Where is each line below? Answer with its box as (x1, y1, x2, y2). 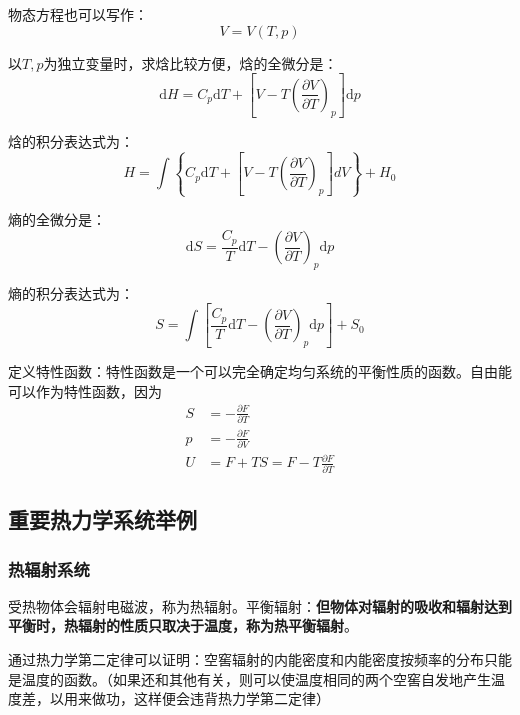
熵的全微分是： (8, 209, 106, 230)
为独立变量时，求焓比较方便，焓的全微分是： (43, 52, 338, 73)
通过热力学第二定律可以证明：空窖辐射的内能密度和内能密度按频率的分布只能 (8, 649, 512, 669)
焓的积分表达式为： (8, 130, 134, 151)
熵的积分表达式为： (8, 282, 134, 303)
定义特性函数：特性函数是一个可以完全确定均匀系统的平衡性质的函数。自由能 (8, 361, 512, 382)
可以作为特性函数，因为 (8, 380, 162, 401)
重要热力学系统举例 (8, 504, 197, 535)
